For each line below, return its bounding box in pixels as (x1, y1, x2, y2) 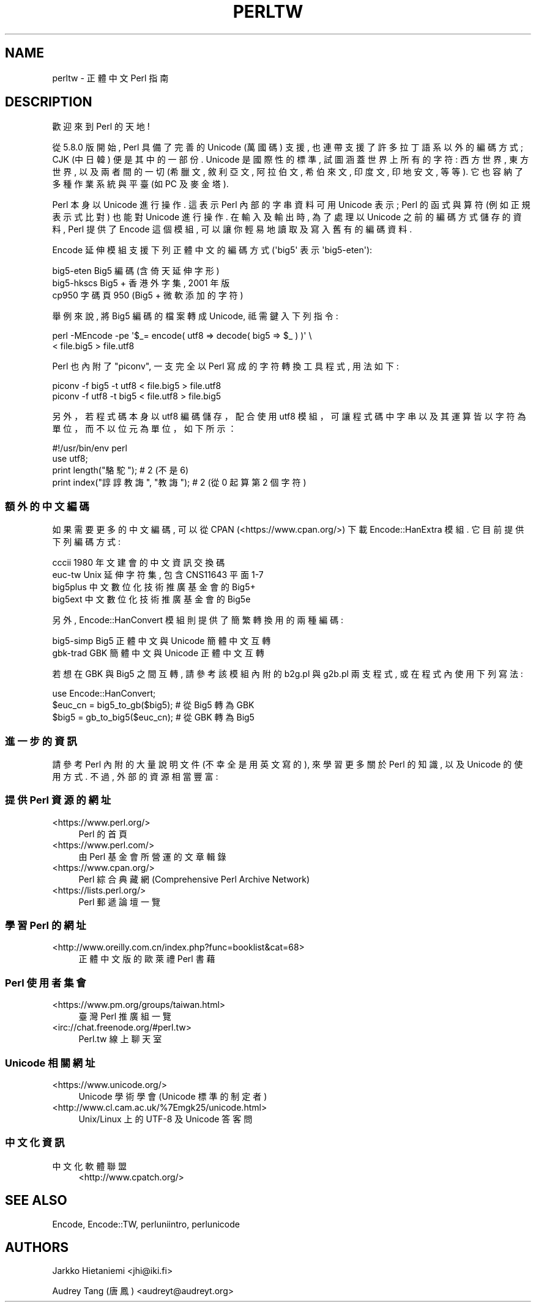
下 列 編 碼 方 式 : (52, 536, 121, 547)
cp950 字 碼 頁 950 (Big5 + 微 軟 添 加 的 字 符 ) (52, 290, 244, 301)
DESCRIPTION (5, 94, 92, 110)
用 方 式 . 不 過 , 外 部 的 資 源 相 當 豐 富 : (52, 771, 218, 782)
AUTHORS (5, 1239, 69, 1255)
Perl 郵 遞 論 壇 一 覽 (78, 896, 160, 907)
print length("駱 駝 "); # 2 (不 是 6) (52, 465, 189, 476)
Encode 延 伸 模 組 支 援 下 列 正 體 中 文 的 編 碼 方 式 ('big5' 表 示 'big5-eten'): (52, 245, 373, 256)
